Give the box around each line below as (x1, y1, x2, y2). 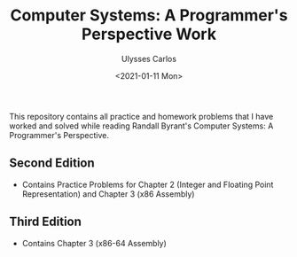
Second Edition (9, 156, 95, 171)
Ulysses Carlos (121, 53, 177, 64)
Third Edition (9, 214, 82, 230)
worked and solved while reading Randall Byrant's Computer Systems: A (9, 121, 274, 131)
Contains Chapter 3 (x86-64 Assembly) (21, 238, 167, 248)
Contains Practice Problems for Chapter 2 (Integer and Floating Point (21, 179, 274, 190)
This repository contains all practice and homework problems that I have (9, 111, 274, 121)
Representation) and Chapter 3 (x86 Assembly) (21, 188, 195, 199)
